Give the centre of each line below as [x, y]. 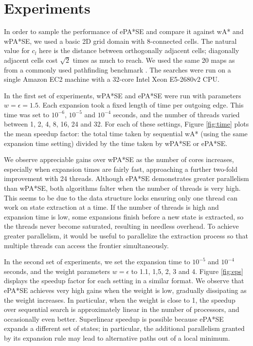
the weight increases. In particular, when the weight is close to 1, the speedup [120, 300]
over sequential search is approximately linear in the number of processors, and [122, 309]
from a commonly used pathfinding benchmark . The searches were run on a [117, 69]
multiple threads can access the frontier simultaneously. [86, 245]
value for [17, 50]
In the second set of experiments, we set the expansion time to [97, 262]
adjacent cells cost [31, 60]
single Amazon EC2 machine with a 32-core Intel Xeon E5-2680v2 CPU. [112, 79]
